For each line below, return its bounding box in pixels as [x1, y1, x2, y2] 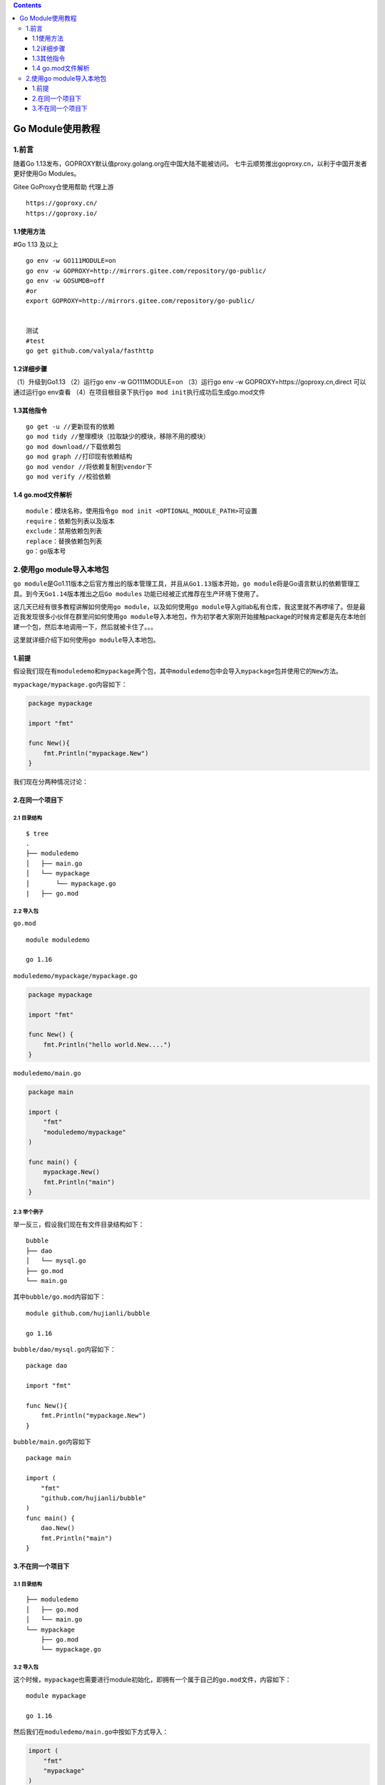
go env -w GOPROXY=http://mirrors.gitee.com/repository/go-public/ [26, 266, 267, 275]
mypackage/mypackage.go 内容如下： [13, 680, 128, 688]
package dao [26, 1362, 68, 1370]
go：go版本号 [26, 547, 66, 555]
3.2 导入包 [13, 1664, 39, 1671]
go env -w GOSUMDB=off [26, 277, 106, 285]
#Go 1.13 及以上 [13, 240, 58, 249]
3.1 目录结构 [13, 1580, 43, 1588]
